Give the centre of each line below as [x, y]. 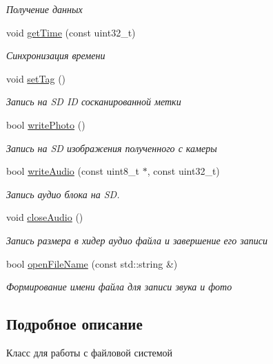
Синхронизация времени [56, 55]
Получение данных [44, 9]
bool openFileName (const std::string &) [92, 263]
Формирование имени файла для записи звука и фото [119, 287]
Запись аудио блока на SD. [63, 194]
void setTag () [36, 78]
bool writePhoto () [46, 124]
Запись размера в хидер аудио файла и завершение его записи [137, 240]
